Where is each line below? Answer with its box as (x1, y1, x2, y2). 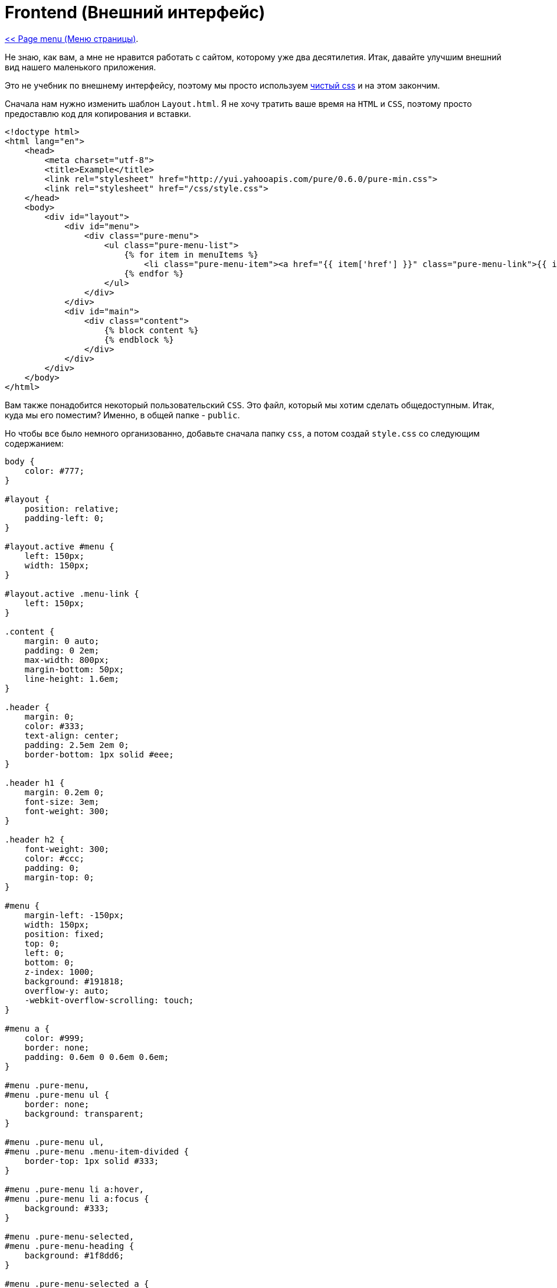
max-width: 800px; (24, 655, 110, 665)
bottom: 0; (24, 957, 75, 967)
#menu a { (5, 1023, 50, 1033)
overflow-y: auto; (24, 985, 110, 996)
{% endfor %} (124, 268, 184, 278)
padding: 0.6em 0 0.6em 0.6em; (24, 1052, 169, 1062)
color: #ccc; (24, 853, 84, 863)
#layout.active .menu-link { (5, 588, 139, 599)
